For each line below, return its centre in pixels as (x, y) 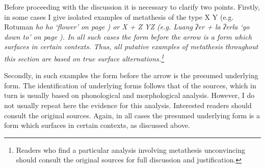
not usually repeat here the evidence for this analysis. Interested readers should (128, 105)
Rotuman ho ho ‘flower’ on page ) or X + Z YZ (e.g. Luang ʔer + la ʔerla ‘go (127, 27)
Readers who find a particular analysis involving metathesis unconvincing (130, 149)
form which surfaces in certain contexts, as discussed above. (97, 125)
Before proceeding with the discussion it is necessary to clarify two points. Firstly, (132, 7)
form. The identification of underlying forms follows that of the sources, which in (130, 85)
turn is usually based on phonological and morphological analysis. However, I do (129, 95)
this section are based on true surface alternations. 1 (84, 57)
